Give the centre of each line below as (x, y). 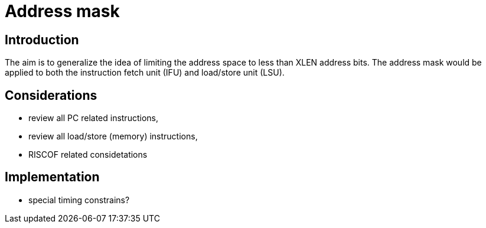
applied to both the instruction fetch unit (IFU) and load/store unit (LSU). (145, 73)
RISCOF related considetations (88, 155)
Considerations (51, 95)
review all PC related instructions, (93, 118)
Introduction (42, 40)
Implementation (52, 177)
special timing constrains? (79, 200)
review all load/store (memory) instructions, (113, 136)
